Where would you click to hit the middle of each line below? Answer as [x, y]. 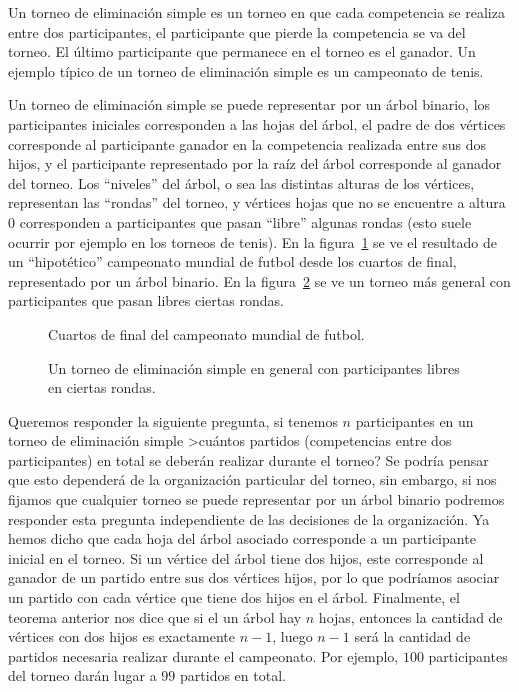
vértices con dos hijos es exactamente [122, 636]
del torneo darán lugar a [82, 675]
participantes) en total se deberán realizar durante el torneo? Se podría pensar [248, 459]
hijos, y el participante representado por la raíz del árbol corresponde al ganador [255, 163]
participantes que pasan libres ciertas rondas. [146, 300]
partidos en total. [233, 675]
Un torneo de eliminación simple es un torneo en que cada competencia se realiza [256, 12]
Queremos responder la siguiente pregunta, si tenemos [173, 420]
